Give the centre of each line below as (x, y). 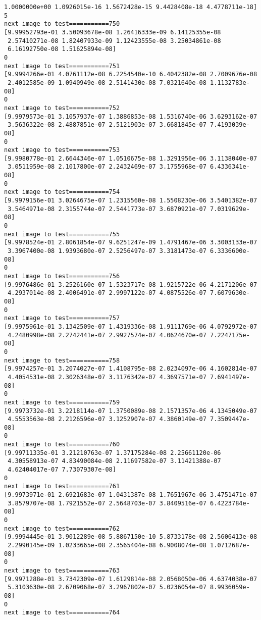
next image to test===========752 (62, 108)
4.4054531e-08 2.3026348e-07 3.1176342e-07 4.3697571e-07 (107, 377)
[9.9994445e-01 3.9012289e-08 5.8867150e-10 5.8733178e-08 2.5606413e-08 (131, 537)
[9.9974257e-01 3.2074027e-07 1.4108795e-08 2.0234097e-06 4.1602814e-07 (131, 369)
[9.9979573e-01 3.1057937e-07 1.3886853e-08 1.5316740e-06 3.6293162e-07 (131, 116)
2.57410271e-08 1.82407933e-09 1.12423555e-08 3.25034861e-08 (114, 41)
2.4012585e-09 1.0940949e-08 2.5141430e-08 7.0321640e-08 (107, 83)
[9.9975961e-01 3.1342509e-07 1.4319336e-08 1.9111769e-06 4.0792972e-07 (131, 326)
